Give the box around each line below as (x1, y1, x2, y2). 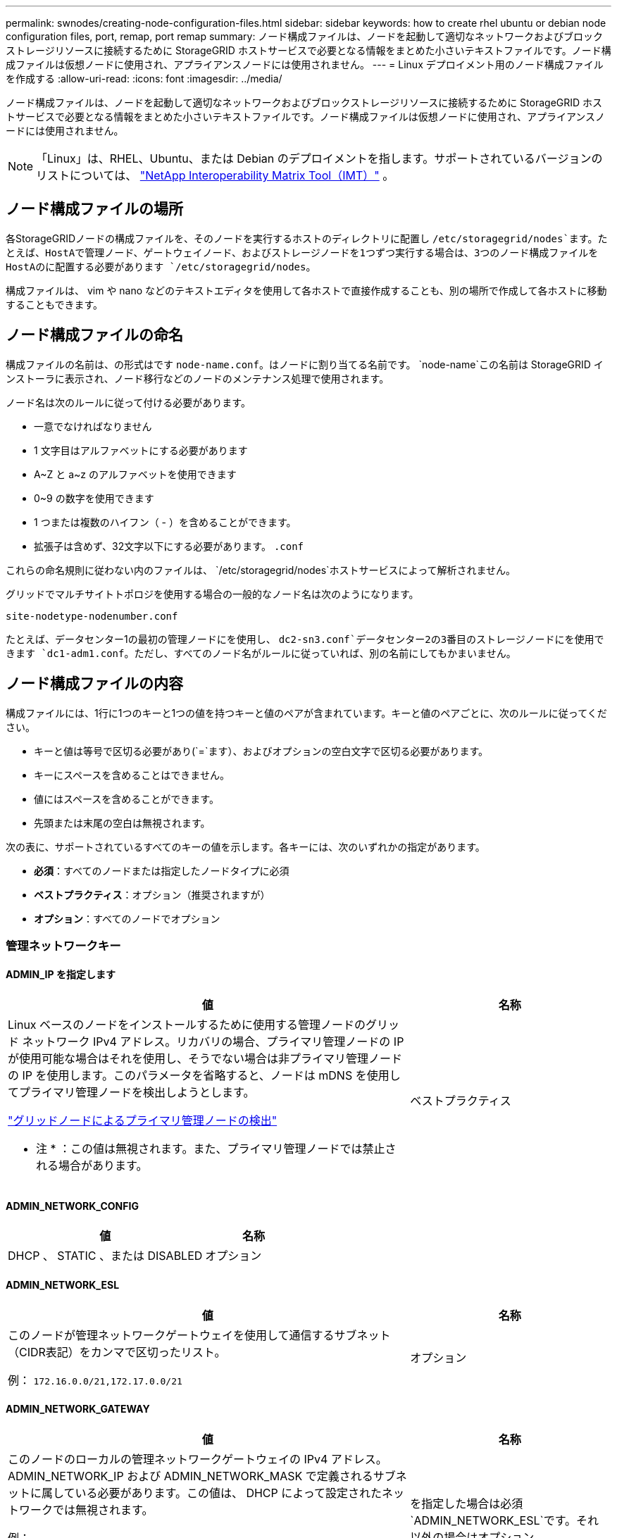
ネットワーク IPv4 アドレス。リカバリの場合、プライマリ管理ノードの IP (22, 1034, 404, 1049)
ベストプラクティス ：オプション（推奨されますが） (34, 888, 270, 901)
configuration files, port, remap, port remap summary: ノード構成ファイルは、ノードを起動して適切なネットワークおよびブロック (6, 30, 603, 42)
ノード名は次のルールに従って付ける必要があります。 (6, 396, 251, 408)
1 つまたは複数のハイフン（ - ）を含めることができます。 (34, 515, 297, 528)
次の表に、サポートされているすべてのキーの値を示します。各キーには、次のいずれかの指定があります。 (6, 840, 485, 853)
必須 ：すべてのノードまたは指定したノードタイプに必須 (34, 864, 289, 877)
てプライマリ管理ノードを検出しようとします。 (8, 1085, 255, 1100)
